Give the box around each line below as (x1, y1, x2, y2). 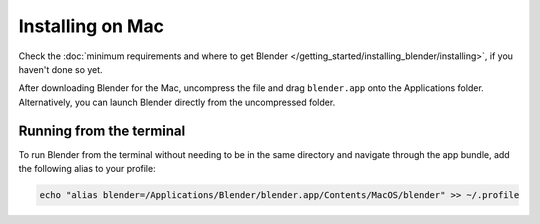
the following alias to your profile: (18, 163, 156, 175)
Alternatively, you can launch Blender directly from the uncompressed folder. (18, 96, 336, 108)
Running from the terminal (18, 122, 186, 139)
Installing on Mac (18, 15, 165, 37)
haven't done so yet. (18, 63, 104, 75)
